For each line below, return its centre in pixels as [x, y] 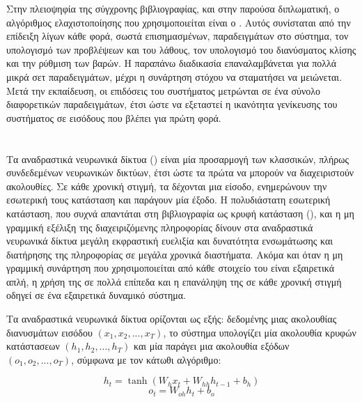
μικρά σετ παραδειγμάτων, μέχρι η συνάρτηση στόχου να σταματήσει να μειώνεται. [174, 76]
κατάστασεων [33, 346]
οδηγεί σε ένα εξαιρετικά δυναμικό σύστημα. [96, 295]
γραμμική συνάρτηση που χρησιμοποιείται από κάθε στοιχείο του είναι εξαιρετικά [171, 268]
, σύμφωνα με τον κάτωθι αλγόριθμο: [146, 359]
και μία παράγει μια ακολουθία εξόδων [212, 346]
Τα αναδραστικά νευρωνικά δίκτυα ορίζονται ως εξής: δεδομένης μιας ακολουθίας [172, 319]
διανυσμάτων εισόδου [49, 332]
